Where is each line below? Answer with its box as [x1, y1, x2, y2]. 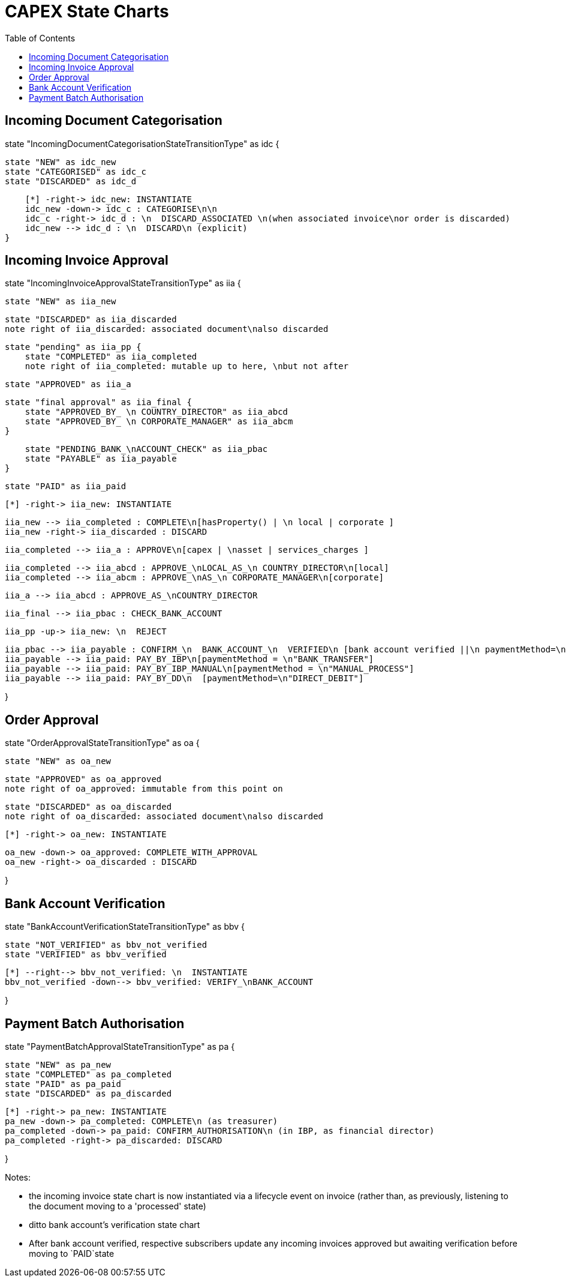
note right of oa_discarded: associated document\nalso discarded [5, 811, 324, 822]
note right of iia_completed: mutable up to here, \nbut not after [25, 361, 349, 372]
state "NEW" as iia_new [5, 296, 116, 307]
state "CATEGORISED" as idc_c [5, 166, 147, 176]
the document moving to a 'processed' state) [29, 1200, 206, 1211]
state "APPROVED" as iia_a [5, 379, 131, 390]
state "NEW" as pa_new [5, 1059, 112, 1070]
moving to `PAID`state [29, 1248, 115, 1259]
